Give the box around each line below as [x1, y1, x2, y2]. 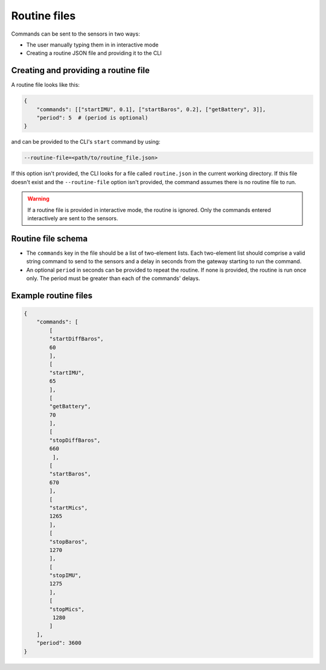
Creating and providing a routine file [11, 65, 150, 75]
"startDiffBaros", [49, 336, 104, 342]
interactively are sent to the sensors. [27, 214, 118, 222]
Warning [27, 195, 50, 202]
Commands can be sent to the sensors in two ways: [11, 30, 140, 37]
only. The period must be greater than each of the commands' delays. [26, 275, 200, 282]
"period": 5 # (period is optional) [36, 115, 149, 121]
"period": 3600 [36, 640, 81, 646]
